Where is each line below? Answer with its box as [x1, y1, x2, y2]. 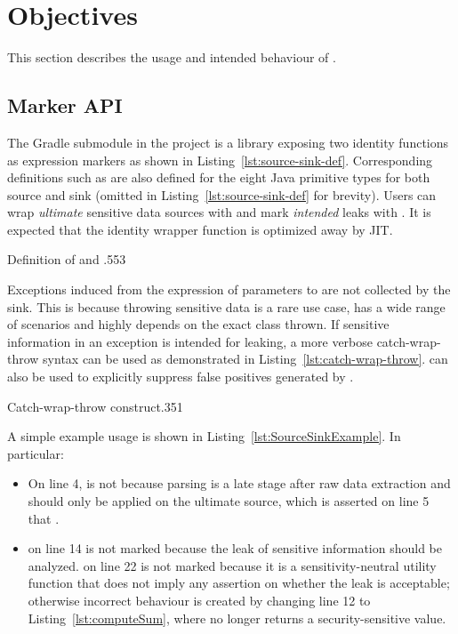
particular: [7, 444, 64, 462]
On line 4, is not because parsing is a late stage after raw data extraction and [28, 474, 451, 493]
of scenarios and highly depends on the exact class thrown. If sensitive [7, 315, 390, 333]
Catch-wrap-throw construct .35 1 [7, 397, 183, 415]
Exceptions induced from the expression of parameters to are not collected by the [7, 280, 451, 299]
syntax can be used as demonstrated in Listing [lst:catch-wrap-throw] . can [43, 349, 448, 368]
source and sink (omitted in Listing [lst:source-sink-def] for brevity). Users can [7, 185, 437, 204]
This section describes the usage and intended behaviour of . [7, 48, 336, 67]
